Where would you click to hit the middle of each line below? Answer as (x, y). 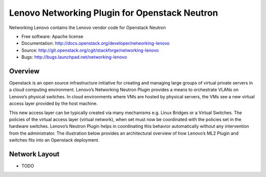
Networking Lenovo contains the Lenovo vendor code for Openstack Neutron (87, 28)
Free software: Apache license (52, 36)
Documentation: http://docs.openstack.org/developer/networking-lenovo (96, 43)
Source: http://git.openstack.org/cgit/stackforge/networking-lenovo (90, 50)
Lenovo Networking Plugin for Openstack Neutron (114, 13)
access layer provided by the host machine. (53, 104)
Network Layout (34, 154)
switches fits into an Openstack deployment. (54, 140)
